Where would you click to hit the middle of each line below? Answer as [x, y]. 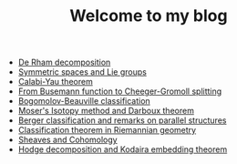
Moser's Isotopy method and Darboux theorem [106, 111]
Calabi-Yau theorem [55, 82]
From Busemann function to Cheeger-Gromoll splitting [120, 91]
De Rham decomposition [64, 62]
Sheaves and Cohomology [67, 140]
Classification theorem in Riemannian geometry [107, 130]
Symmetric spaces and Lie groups [82, 72]
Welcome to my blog [149, 16]
